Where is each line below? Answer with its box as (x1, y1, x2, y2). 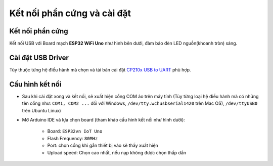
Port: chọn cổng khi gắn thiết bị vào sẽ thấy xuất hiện (47, 142, 159, 149)
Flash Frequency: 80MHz (47, 135, 98, 141)
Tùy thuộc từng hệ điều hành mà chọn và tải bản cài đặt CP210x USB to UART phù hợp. (9, 66, 192, 73)
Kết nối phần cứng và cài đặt (9, 8, 131, 19)
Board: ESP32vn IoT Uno (47, 128, 103, 134)
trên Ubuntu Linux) (22, 107, 61, 113)
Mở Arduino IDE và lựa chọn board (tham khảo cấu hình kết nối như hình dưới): (22, 117, 186, 123)
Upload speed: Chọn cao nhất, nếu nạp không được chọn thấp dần (47, 149, 187, 155)
